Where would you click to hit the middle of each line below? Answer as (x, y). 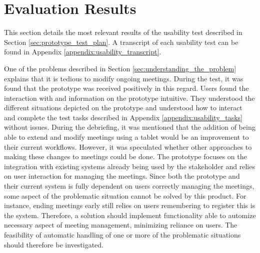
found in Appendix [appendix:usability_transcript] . (83, 52)
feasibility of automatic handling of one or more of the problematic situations (122, 235)
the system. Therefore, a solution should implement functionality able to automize (130, 215)
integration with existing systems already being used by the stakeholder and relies (129, 166)
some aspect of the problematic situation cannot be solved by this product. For (125, 195)
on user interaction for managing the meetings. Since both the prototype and (122, 176)
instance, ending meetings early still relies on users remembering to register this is (130, 205)
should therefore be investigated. (54, 244)
